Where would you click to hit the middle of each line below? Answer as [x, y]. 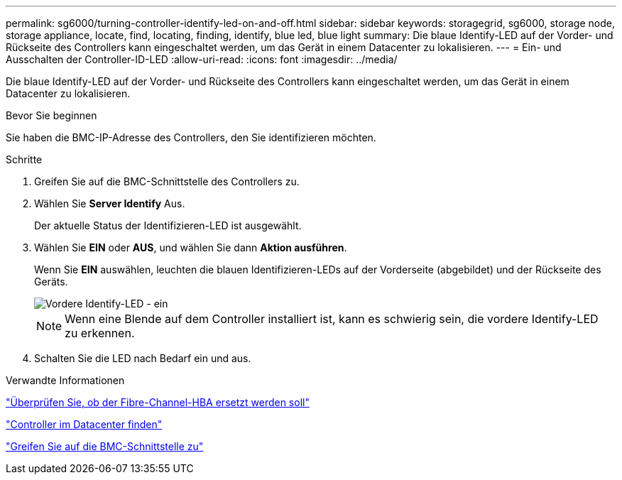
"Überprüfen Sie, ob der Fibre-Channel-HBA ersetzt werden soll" [158, 402]
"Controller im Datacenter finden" [84, 424]
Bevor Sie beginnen [51, 115]
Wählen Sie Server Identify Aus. [110, 203]
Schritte [24, 159]
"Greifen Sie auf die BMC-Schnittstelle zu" [105, 446]
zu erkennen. [100, 333]
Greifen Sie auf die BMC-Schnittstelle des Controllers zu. [167, 181]
